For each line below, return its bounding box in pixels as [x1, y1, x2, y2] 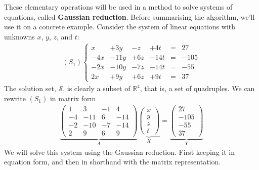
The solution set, [4, 83, 56, 94]
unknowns [4, 31, 35, 41]
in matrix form [50, 93, 96, 103]
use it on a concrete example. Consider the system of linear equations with [4, 21, 236, 32]
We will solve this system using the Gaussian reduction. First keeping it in [4, 146, 235, 157]
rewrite [4, 93, 26, 103]
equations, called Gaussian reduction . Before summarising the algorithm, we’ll [4, 11, 255, 22]
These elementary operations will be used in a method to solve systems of [4, 2, 233, 12]
